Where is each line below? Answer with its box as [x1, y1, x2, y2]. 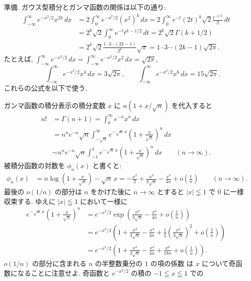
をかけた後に [90, 187, 131, 197]
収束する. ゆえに [4, 196, 56, 206]
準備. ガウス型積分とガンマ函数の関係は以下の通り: [4, 2, 166, 12]
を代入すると [171, 100, 212, 110]
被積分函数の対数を [4, 160, 65, 171]
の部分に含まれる [32, 258, 87, 268]
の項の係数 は [150, 258, 194, 268]
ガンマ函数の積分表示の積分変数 [4, 100, 106, 110]
